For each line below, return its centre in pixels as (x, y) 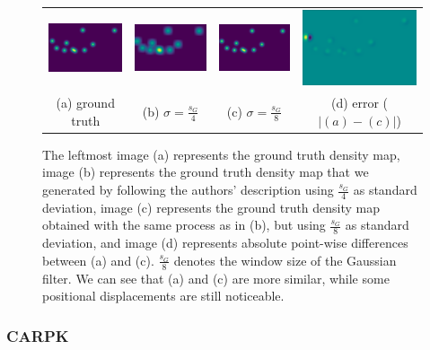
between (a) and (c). (98, 260)
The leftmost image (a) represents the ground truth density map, (221, 154)
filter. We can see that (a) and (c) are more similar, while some (216, 278)
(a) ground (85, 103)
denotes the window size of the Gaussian (285, 260)
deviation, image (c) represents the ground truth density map (211, 207)
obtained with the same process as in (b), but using (184, 225)
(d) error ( (360, 103)
